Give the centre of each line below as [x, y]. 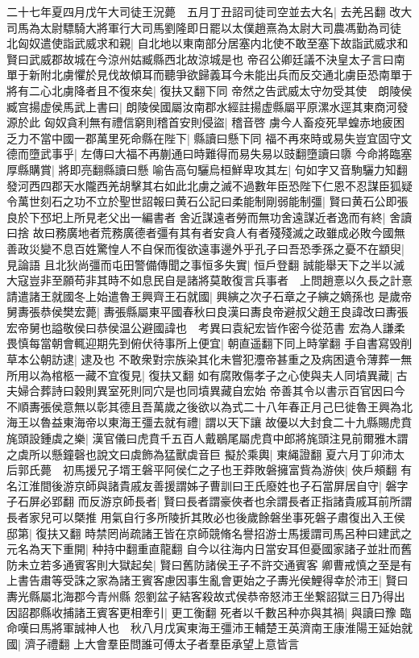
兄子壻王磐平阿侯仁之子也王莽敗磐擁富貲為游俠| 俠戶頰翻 [247, 470]
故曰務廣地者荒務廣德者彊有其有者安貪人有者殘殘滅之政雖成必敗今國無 [219, 233]
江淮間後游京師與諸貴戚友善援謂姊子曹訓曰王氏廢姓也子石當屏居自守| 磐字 [213, 485]
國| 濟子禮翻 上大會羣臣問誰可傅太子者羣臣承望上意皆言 [153, 643]
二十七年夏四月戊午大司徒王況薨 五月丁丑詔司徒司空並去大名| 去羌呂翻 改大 [209, 11]
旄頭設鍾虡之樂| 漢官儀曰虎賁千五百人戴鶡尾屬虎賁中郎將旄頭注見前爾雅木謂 [207, 438]
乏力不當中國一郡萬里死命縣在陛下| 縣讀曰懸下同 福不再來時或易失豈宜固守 [204, 137]
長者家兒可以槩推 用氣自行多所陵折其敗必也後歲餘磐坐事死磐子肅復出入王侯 [206, 517]
